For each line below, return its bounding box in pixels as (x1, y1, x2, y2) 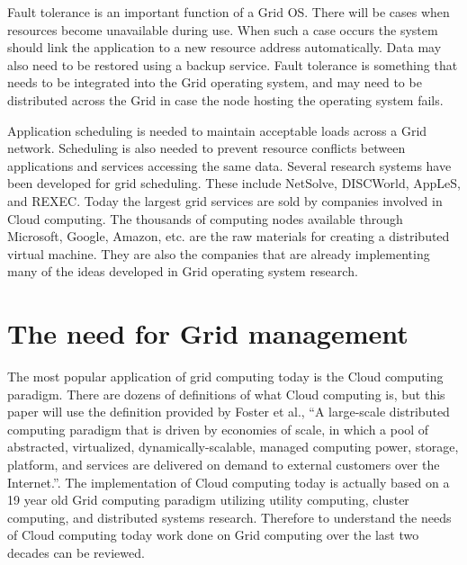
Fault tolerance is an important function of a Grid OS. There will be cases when (7, 3, 450, 21)
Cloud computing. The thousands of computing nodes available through (7, 209, 403, 228)
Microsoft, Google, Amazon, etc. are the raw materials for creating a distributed (7, 227, 450, 246)
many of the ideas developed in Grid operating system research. (7, 262, 358, 281)
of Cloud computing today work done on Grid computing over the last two (7, 525, 419, 544)
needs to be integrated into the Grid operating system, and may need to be (7, 73, 422, 92)
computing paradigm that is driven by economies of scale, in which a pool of (7, 419, 429, 438)
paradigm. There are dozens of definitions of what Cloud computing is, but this (7, 384, 445, 403)
